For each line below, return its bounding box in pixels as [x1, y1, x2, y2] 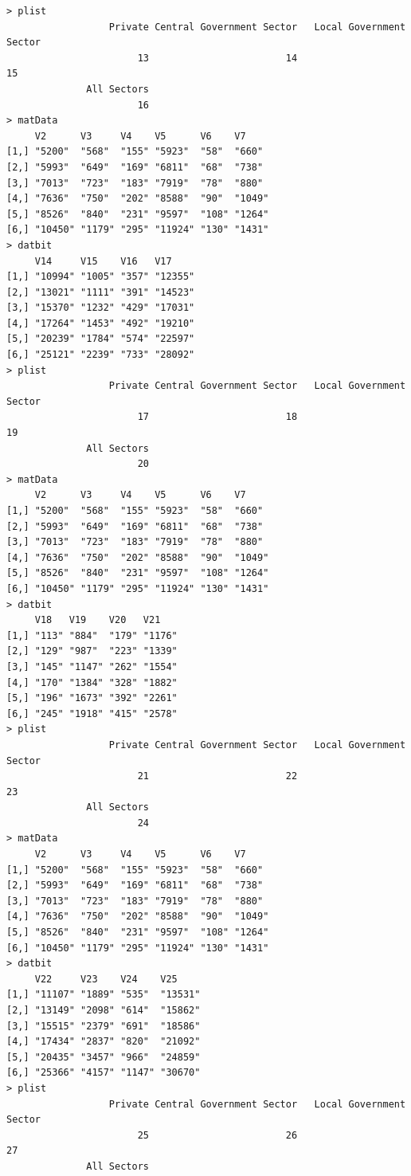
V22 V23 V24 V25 [34, 973, 178, 985]
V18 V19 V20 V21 [34, 614, 161, 626]
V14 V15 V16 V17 [34, 255, 172, 267]
